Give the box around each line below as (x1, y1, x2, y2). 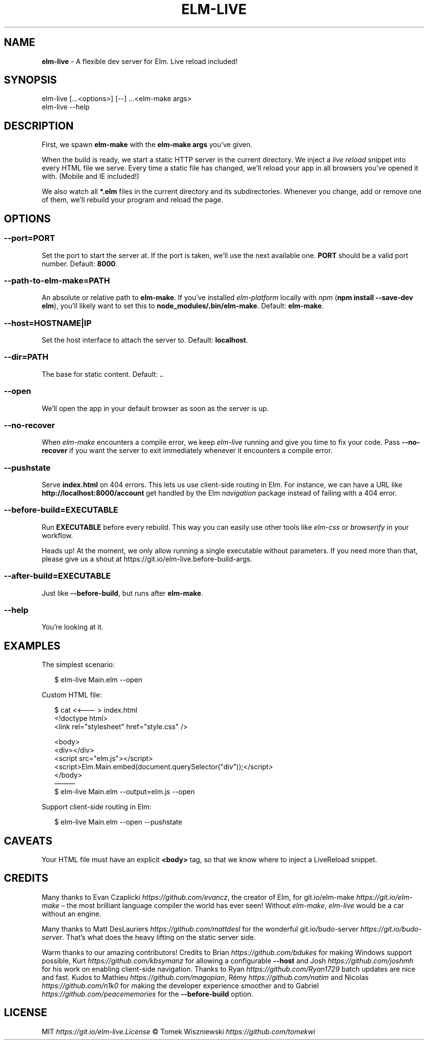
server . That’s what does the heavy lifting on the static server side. (42, 933, 256, 941)
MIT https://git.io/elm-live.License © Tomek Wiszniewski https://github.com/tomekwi (42, 1027, 316, 1036)
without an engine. (42, 909, 102, 918)
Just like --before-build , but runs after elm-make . (42, 588, 203, 597)
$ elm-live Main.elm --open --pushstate (54, 818, 182, 826)
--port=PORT (4, 233, 55, 243)
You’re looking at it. (42, 623, 104, 631)
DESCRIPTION (4, 119, 74, 132)
